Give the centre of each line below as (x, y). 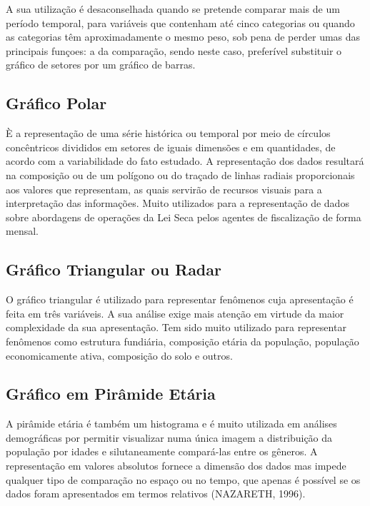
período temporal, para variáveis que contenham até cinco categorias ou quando (180, 22)
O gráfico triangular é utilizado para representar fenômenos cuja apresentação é (180, 299)
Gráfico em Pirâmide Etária (111, 394)
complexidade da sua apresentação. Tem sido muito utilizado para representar (176, 327)
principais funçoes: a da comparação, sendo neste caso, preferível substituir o (174, 50)
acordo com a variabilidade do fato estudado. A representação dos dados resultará (185, 161)
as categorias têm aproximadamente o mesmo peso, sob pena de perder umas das (183, 37)
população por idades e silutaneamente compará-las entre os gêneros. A (162, 451)
